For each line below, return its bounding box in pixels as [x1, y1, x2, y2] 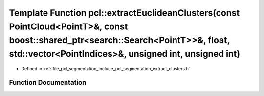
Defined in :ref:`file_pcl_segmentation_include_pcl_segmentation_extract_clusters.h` [21, 65, 190, 71]
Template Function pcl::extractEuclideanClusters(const [9, 7, 240, 18]
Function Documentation [9, 78, 87, 87]
